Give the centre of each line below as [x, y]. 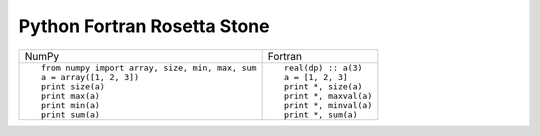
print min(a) [70, 105]
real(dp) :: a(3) [323, 67]
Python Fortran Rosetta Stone [144, 26]
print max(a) [70, 95]
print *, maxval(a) [328, 95]
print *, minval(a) [328, 105]
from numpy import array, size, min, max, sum [148, 67]
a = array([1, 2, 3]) [90, 76]
